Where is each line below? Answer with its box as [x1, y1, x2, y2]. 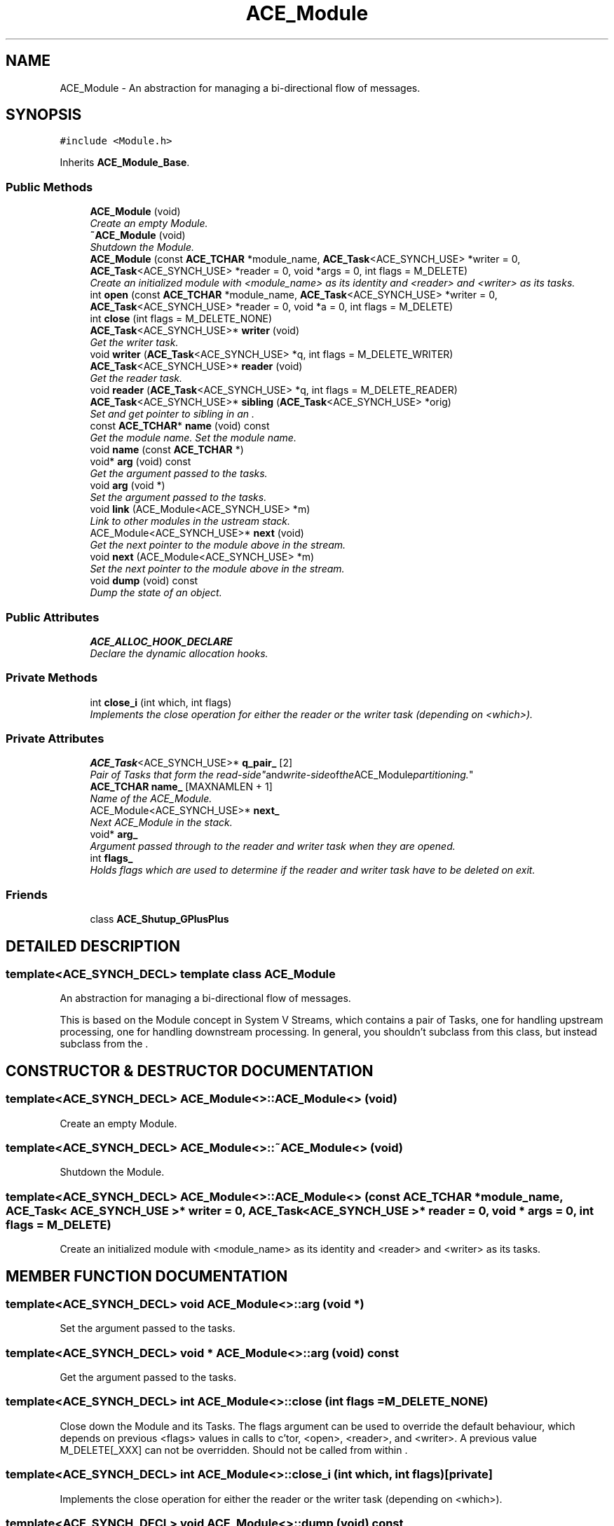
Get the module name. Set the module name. [90, 432, 296, 444]
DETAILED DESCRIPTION [6, 937, 181, 955]
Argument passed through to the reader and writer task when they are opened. [90, 840, 456, 853]
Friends [6, 887, 48, 902]
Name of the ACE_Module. [90, 792, 212, 805]
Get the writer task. [90, 336, 179, 349]
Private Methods [6, 671, 98, 685]
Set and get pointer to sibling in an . [90, 408, 255, 420]
